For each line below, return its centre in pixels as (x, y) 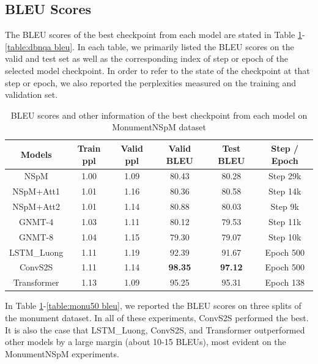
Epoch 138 (285, 282)
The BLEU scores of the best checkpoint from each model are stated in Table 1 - (155, 35)
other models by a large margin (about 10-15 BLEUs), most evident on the (146, 342)
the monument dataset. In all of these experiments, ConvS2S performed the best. (157, 317)
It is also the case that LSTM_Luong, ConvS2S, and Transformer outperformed (155, 329)
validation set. (31, 95)
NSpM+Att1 (36, 191)
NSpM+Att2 (36, 206)
